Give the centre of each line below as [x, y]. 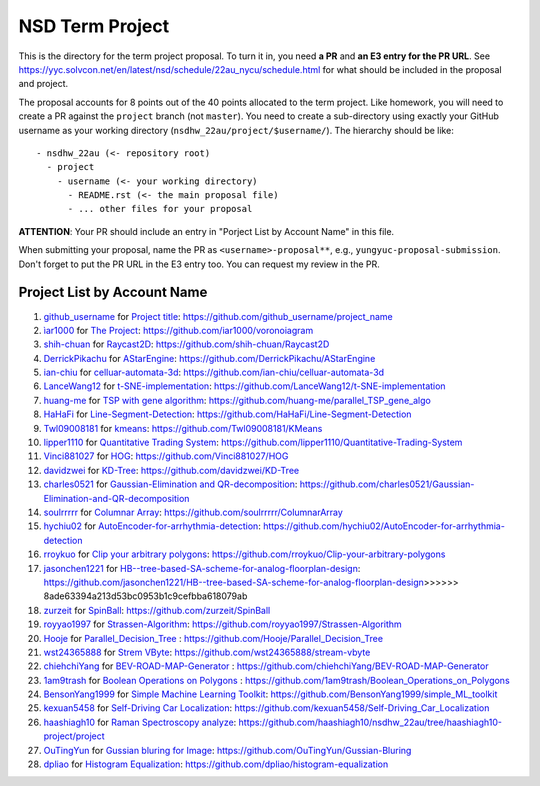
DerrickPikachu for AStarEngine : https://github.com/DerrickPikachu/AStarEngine [209, 358]
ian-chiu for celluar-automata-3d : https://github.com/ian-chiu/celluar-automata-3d [214, 372]
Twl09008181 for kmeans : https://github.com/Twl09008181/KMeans [183, 428]
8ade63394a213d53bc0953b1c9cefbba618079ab [145, 596]
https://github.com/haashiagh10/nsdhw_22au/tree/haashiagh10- [370, 722]
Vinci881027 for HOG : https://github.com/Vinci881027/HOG [166, 456]
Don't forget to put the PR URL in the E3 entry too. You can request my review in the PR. [199, 264]
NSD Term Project [94, 26]
